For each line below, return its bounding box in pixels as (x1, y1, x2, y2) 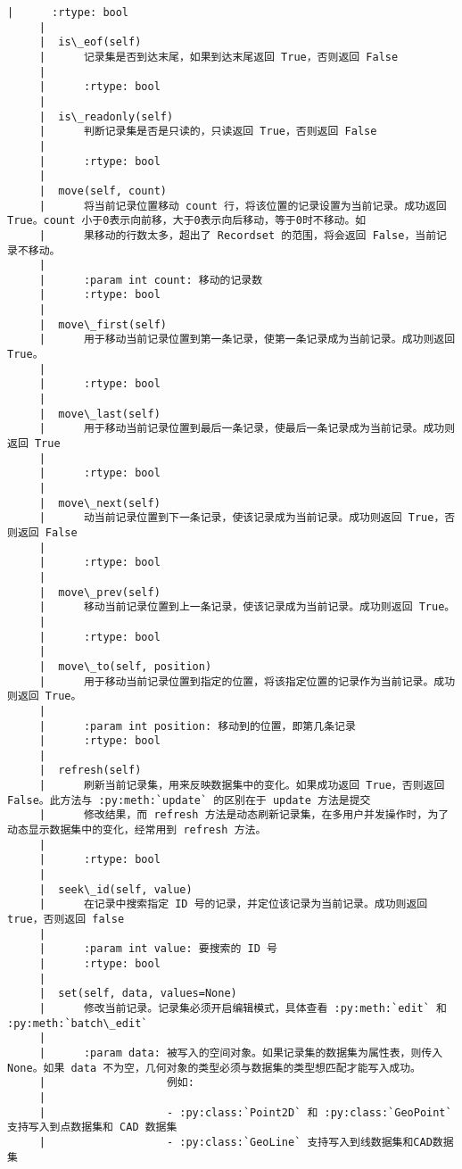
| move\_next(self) (38, 496, 161, 510)
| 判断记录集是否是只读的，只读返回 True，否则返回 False (38, 125, 377, 138)
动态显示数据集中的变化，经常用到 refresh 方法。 (7, 824, 267, 837)
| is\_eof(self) (38, 36, 142, 49)
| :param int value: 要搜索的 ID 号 (38, 942, 277, 956)
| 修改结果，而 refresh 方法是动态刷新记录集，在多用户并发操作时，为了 (38, 808, 450, 822)
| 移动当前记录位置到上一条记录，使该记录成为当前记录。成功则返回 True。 (38, 601, 456, 614)
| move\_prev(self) (38, 585, 161, 599)
